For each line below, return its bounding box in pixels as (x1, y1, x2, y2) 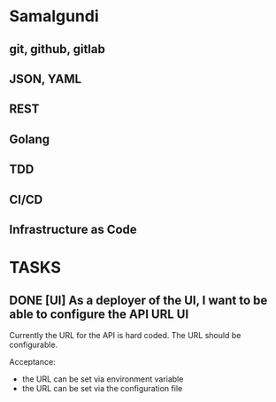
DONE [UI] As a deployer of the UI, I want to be (9, 292, 268, 307)
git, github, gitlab (9, 42, 106, 57)
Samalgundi (9, 6, 99, 27)
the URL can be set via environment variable (21, 374, 184, 384)
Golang (9, 131, 50, 147)
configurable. (9, 339, 58, 350)
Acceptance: (9, 356, 56, 367)
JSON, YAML (9, 71, 82, 86)
